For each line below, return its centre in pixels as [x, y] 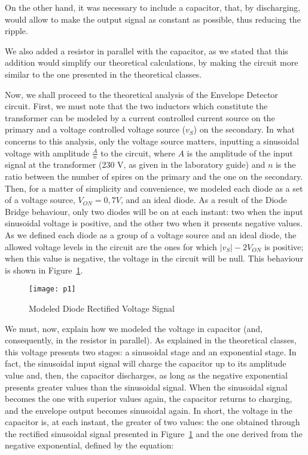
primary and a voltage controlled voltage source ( [95, 129]
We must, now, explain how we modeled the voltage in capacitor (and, [134, 328]
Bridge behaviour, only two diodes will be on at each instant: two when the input [154, 211]
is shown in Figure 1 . [44, 270]
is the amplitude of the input [240, 153]
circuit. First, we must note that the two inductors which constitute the [136, 106]
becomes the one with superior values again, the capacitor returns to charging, [149, 399]
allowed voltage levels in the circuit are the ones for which [111, 246]
